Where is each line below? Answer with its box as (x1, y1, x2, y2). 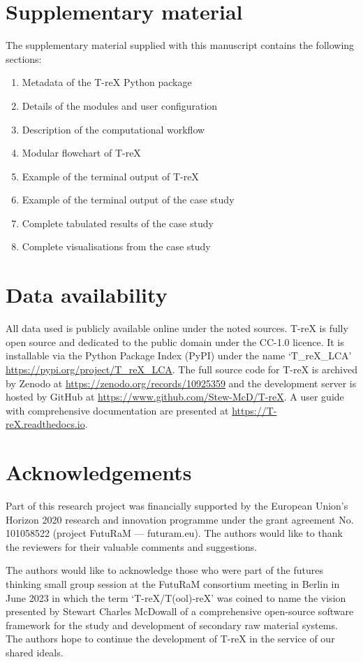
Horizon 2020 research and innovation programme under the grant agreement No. (6, 512, 354, 526)
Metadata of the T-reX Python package (22, 75, 192, 89)
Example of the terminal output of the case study (22, 192, 235, 207)
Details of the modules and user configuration (22, 98, 218, 113)
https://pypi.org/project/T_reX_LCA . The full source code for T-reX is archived (6, 361, 357, 376)
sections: (6, 51, 42, 66)
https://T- (232, 403, 277, 417)
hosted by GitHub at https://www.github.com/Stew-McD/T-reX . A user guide (6, 389, 344, 404)
